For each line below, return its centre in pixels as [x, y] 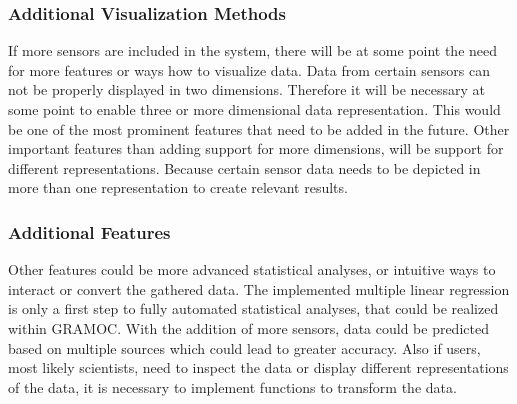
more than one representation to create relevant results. [178, 187]
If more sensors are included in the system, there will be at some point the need [253, 50]
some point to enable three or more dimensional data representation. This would [254, 109]
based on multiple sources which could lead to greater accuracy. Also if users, [244, 347]
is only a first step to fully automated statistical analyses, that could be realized [253, 308]
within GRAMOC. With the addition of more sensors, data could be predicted [248, 327]
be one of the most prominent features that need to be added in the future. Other [259, 128]
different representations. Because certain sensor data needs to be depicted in [244, 167]
